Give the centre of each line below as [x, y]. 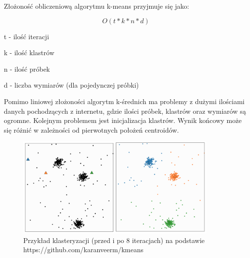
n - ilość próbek [27, 68]
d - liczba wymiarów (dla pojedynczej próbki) [71, 85]
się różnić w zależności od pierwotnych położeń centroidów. [92, 129]
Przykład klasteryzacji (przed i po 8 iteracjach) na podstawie [114, 240]
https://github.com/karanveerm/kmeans [83, 250]
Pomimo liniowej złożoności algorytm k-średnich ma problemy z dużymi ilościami [124, 101]
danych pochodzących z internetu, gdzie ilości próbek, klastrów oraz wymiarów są [125, 111]
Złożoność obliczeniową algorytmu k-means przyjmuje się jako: [97, 6]
